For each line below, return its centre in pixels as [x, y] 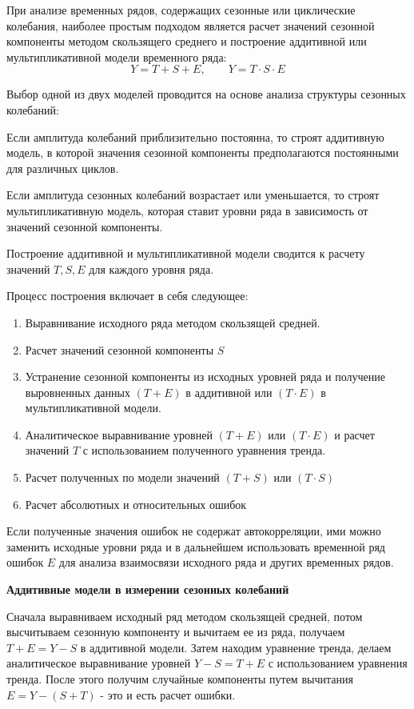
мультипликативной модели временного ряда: [117, 56]
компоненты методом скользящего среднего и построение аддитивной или [187, 41]
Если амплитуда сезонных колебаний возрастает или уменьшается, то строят [193, 195]
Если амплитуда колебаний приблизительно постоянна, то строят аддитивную [195, 136]
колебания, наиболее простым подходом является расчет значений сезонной [191, 25]
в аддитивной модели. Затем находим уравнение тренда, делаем [236, 647]
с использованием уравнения [338, 663]
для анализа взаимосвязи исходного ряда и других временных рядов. [226, 562]
